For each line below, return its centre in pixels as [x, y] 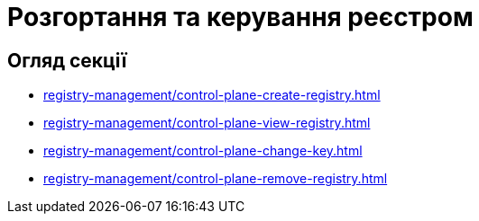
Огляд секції [67, 60]
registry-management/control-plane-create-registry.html [212, 95]
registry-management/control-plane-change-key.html [203, 151]
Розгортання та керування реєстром [240, 17]
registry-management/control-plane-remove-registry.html [216, 179]
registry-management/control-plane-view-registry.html [207, 123]
